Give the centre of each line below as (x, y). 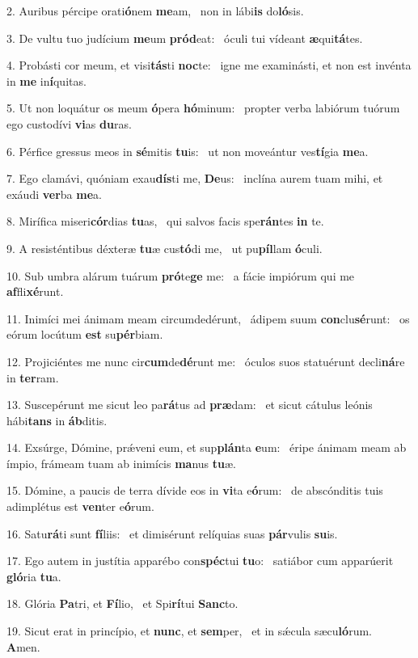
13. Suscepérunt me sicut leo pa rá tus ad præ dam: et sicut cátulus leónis (190, 405)
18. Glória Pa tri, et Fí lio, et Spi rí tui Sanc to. (122, 603)
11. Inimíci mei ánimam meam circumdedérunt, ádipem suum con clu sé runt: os (208, 318)
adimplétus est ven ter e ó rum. (80, 506)
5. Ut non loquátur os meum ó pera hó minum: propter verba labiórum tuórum (203, 108)
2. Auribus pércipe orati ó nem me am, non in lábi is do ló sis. (155, 11)
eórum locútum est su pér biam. (85, 334)
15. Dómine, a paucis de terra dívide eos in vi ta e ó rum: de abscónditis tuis (195, 490)
